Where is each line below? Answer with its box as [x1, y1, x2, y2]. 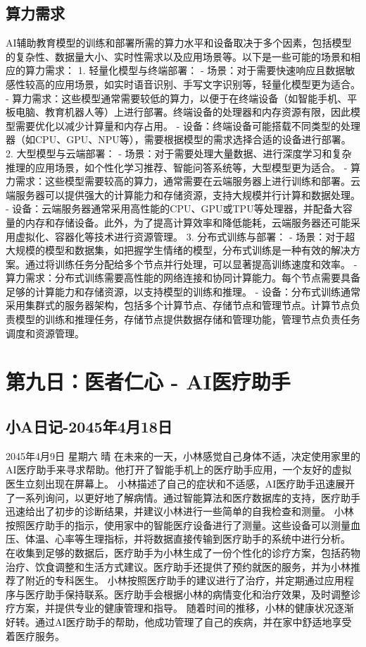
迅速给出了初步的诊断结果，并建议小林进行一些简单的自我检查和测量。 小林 [6, 504, 354, 519]
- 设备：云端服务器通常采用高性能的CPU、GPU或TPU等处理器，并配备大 [6, 201, 343, 216]
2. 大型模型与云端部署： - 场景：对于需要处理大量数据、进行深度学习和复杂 [6, 145, 352, 160]
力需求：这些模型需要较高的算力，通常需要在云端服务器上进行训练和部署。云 [6, 174, 360, 188]
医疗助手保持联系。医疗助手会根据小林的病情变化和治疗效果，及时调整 [25, 586, 351, 601]
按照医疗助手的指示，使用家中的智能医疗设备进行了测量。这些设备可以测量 [6, 517, 351, 532]
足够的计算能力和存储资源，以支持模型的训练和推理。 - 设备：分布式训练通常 [6, 284, 360, 298]
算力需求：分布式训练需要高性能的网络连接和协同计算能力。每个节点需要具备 [6, 270, 360, 285]
